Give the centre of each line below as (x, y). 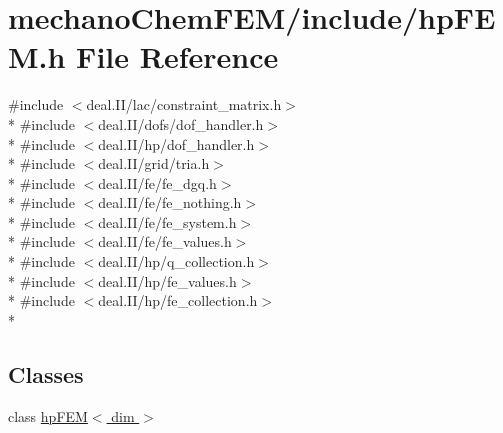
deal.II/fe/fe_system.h (167, 221)
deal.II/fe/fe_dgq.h (157, 182)
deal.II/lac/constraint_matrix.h (184, 104)
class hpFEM (48, 415)
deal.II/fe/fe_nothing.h (170, 202)
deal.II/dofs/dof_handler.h (181, 123)
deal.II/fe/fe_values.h (165, 241)
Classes (46, 373)
